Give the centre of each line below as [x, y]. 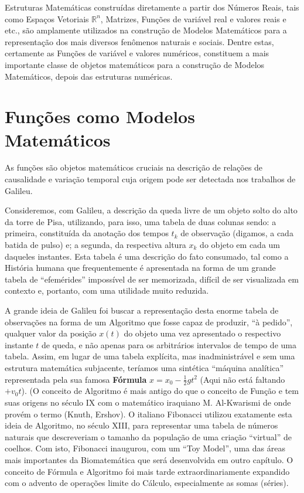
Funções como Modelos [100, 116]
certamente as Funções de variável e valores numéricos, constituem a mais [137, 53]
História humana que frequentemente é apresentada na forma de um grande [140, 268]
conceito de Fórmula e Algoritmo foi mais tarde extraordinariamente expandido [147, 471]
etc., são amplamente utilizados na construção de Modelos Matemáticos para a [146, 30]
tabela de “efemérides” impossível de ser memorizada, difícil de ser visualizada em [152, 279]
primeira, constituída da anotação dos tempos [87, 233]
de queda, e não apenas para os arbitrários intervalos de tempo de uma [169, 344]
